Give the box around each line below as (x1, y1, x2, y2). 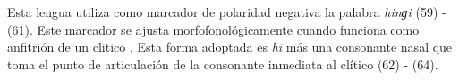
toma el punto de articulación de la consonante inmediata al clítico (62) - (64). (7, 54, 438, 73)
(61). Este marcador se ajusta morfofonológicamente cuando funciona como (7, 20, 420, 38)
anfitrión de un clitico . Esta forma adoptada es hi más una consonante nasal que (7, 37, 453, 56)
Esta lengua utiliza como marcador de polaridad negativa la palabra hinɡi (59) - (7, 3, 446, 20)
